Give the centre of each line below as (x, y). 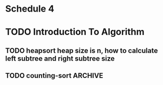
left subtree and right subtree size (60, 58)
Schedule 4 (30, 9)
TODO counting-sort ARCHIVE (54, 76)
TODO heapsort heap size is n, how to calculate (82, 50)
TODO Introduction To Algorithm (75, 32)
